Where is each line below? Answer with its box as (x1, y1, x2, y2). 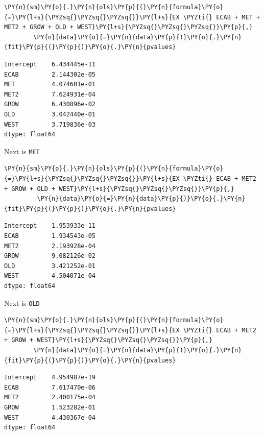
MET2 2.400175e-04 (4, 394, 95, 401)
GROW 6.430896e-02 (4, 101, 95, 108)
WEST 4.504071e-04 (4, 272, 95, 280)
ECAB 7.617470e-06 (4, 383, 95, 391)
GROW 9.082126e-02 (4, 252, 95, 260)
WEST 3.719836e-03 (4, 120, 95, 128)
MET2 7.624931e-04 (4, 90, 95, 98)
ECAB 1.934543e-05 (4, 232, 95, 239)
